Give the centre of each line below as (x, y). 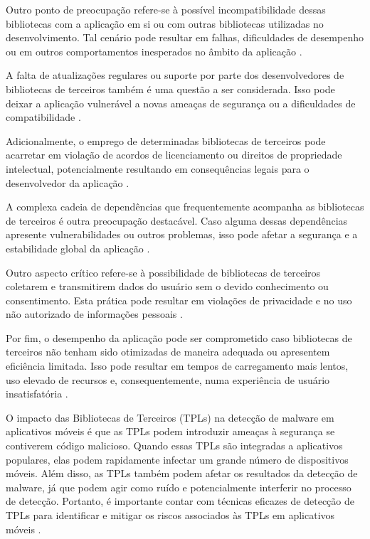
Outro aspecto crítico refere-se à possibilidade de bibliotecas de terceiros (163, 272)
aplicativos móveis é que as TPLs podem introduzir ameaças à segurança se (170, 431)
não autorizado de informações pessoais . (94, 314)
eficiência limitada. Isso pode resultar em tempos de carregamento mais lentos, (177, 366)
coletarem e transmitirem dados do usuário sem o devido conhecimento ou (167, 286)
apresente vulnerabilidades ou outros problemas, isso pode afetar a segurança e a (182, 234)
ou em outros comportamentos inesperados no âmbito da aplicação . (154, 51)
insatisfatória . (37, 394)
